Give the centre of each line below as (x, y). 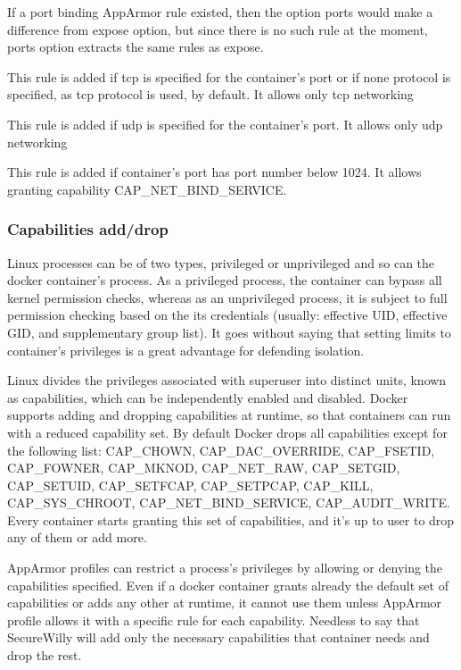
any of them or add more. (77, 537)
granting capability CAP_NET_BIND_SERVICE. (147, 189)
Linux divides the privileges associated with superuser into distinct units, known (227, 380)
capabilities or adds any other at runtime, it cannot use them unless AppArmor (225, 603)
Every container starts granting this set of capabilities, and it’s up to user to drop (231, 519)
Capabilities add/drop (88, 229)
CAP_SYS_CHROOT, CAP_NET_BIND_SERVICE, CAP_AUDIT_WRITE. (229, 502)
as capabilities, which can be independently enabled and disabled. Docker (208, 397)
